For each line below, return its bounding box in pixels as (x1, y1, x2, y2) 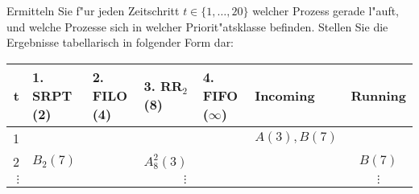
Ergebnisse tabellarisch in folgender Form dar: (6, 34, 234, 51)
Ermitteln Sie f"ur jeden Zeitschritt (6, 2, 180, 19)
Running (351, 85, 406, 105)
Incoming (255, 85, 315, 105)
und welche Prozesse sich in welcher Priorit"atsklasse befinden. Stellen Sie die (6, 18, 388, 35)
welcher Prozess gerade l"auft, (252, 2, 400, 19)
